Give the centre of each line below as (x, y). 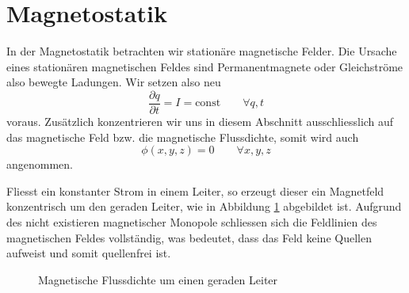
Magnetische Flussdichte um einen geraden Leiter (158, 279)
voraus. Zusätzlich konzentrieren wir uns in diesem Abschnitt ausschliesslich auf (200, 121)
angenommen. (40, 164)
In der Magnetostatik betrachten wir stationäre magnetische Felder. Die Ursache (202, 51)
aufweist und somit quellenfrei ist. (89, 253)
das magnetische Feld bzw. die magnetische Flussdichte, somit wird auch (183, 137)
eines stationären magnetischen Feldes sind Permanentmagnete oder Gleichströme (205, 66)
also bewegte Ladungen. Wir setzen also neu (114, 82)
